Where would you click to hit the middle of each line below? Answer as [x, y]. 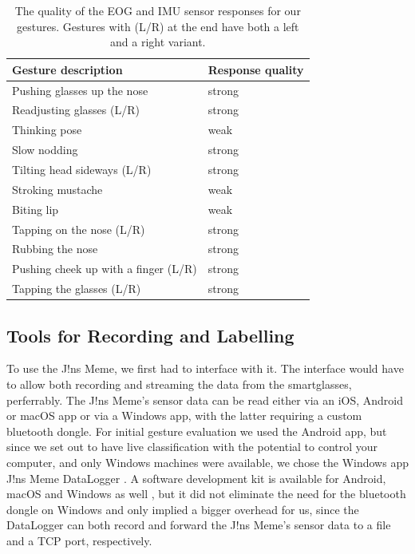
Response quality [256, 69]
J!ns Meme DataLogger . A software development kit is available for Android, [196, 478]
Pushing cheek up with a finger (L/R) [105, 269]
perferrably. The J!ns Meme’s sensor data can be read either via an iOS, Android [205, 400]
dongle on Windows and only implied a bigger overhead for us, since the [183, 509]
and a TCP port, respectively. [79, 540]
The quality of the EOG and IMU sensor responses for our [158, 10]
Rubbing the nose [55, 249]
